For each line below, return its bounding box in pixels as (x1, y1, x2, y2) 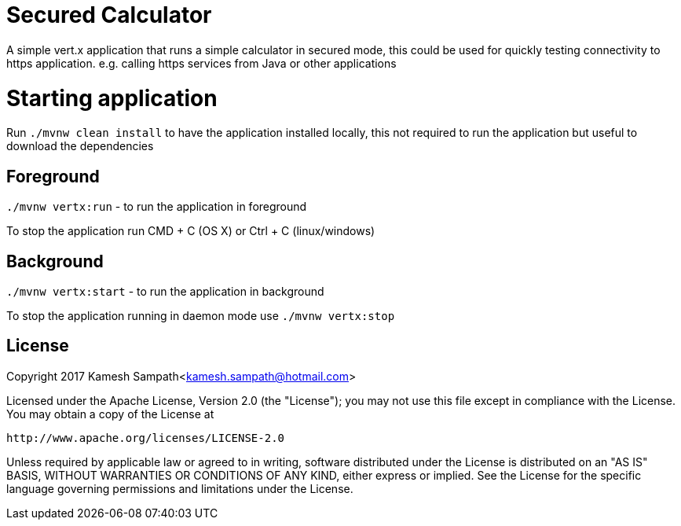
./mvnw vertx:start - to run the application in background (6, 284, 324, 298)
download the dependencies (6, 139, 154, 153)
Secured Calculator (6, 2, 212, 28)
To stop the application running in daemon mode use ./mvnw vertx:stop (6, 308, 395, 322)
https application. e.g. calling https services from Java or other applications (6, 56, 397, 70)
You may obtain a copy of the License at (6, 406, 214, 421)
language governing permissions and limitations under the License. (6, 481, 353, 495)
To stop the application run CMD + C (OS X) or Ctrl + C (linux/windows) (6, 224, 375, 238)
